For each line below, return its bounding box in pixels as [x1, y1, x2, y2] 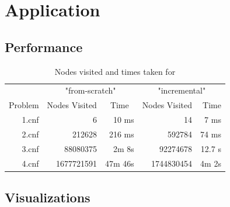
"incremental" [158, 84, 206, 96]
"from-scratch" [65, 84, 116, 96]
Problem [9, 99, 39, 111]
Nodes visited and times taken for [54, 65, 176, 77]
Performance [5, 37, 83, 56]
